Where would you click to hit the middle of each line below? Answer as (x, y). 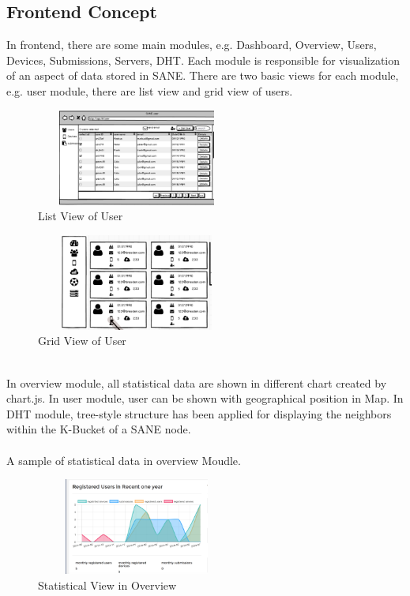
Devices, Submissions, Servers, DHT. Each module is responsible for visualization (203, 60)
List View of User (81, 216)
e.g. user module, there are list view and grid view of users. (150, 90)
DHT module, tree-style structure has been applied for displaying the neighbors (199, 413)
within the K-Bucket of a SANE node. (99, 429)
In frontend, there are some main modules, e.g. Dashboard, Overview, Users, (192, 45)
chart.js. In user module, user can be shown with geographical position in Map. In (205, 398)
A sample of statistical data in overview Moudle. (124, 460)
